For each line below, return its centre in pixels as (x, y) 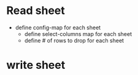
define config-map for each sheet (58, 27)
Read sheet (36, 11)
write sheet (36, 65)
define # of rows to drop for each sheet (74, 40)
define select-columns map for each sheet (78, 34)
